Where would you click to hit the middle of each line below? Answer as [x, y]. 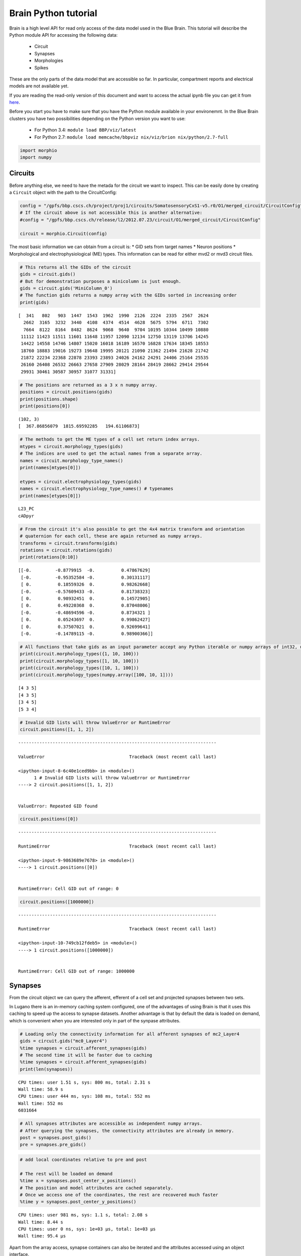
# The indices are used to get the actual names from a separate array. [111, 454]
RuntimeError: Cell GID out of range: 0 [68, 888]
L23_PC [26, 509]
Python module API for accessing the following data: [63, 35]
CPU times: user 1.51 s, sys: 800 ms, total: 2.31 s [84, 1082]
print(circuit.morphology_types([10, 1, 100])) [79, 668]
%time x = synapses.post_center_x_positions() [78, 1181]
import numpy [36, 158]
